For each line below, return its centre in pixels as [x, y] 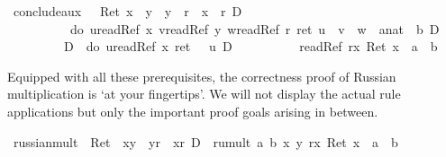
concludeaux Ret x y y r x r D [127, 11]
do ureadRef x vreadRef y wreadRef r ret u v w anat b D [255, 28]
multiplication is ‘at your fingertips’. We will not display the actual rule [204, 94]
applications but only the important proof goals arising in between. [193, 111]
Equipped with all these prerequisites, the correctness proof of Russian [202, 76]
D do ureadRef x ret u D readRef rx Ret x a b [250, 46]
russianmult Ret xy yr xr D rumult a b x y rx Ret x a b [205, 141]
